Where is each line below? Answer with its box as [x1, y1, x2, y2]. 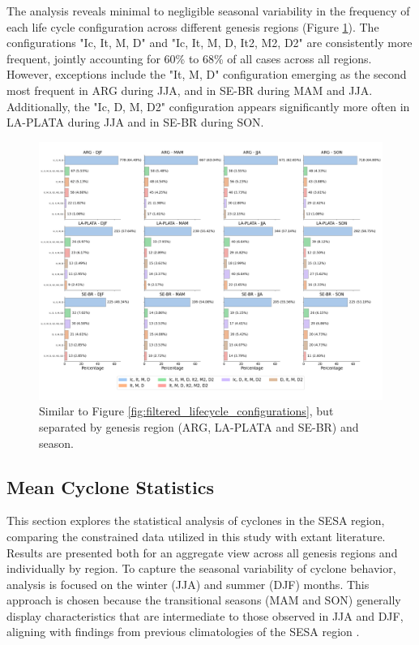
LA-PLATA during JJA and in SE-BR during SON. [6, 114, 264, 131]
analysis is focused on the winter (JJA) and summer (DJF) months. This [6, 575, 370, 592]
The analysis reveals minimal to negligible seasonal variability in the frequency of [6, 2, 410, 19]
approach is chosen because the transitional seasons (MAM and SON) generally [6, 591, 401, 608]
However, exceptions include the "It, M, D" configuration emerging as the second [6, 66, 407, 83]
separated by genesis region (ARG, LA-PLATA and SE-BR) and [39, 418, 359, 435]
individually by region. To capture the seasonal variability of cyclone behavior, [6, 560, 396, 577]
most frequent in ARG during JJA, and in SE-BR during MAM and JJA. [6, 81, 373, 98]
